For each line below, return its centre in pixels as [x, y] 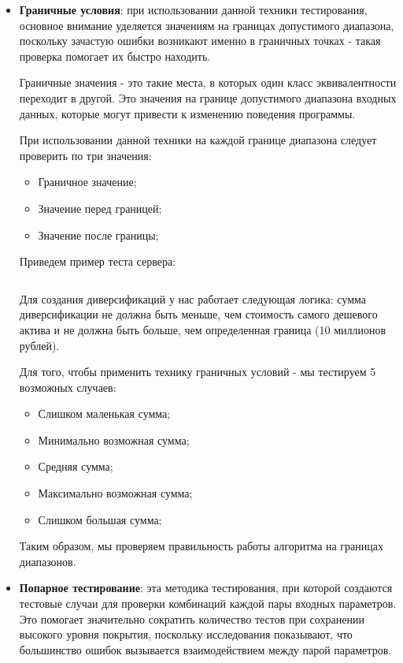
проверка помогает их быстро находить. [115, 56]
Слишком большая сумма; [100, 519]
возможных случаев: [68, 387]
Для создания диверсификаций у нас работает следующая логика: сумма [192, 298]
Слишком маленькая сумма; [104, 413]
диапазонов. [48, 561]
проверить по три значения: [85, 155]
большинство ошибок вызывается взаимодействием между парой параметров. [205, 649]
